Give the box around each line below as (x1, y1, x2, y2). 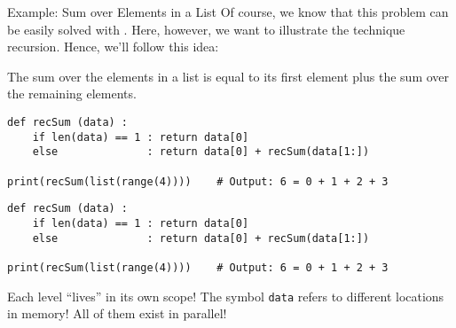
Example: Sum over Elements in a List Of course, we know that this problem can (7, 3, 449, 20)
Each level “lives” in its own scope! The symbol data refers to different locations (7, 286, 444, 305)
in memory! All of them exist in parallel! (7, 304, 227, 323)
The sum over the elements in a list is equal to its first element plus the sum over (7, 66, 450, 85)
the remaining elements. (7, 84, 137, 103)
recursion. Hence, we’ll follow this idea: (7, 37, 219, 56)
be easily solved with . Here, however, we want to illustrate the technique (7, 20, 405, 38)
